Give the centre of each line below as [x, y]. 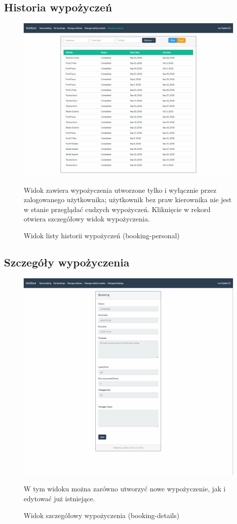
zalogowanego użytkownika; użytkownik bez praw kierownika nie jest [128, 199]
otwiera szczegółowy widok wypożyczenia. [87, 219]
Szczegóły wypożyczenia [67, 262]
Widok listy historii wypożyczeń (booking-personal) [102, 236]
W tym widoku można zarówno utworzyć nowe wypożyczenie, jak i [125, 489]
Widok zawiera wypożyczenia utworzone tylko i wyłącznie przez [120, 190]
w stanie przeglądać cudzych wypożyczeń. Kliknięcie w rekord [117, 209]
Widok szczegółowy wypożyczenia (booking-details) [102, 515]
